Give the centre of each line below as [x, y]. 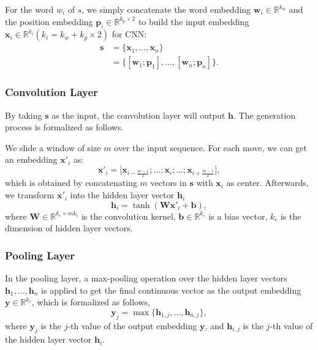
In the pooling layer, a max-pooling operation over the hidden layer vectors [146, 278]
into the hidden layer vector [122, 195]
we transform [30, 195]
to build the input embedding [194, 21]
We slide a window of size [53, 147]
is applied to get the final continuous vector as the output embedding [171, 290]
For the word [29, 9]
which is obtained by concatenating [71, 183]
